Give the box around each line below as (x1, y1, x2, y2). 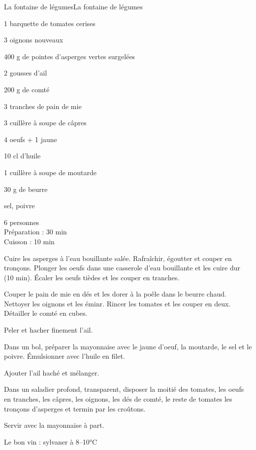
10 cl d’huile (4, 150, 41, 161)
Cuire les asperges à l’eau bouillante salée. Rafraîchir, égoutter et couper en (4, 253, 232, 263)
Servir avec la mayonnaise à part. (4, 420, 104, 430)
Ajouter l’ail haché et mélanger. (4, 367, 99, 377)
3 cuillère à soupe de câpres (4, 117, 87, 128)
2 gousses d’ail (4, 68, 47, 78)
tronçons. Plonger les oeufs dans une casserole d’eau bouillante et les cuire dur (4, 262, 241, 273)
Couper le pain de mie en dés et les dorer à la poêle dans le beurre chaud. (4, 289, 226, 299)
